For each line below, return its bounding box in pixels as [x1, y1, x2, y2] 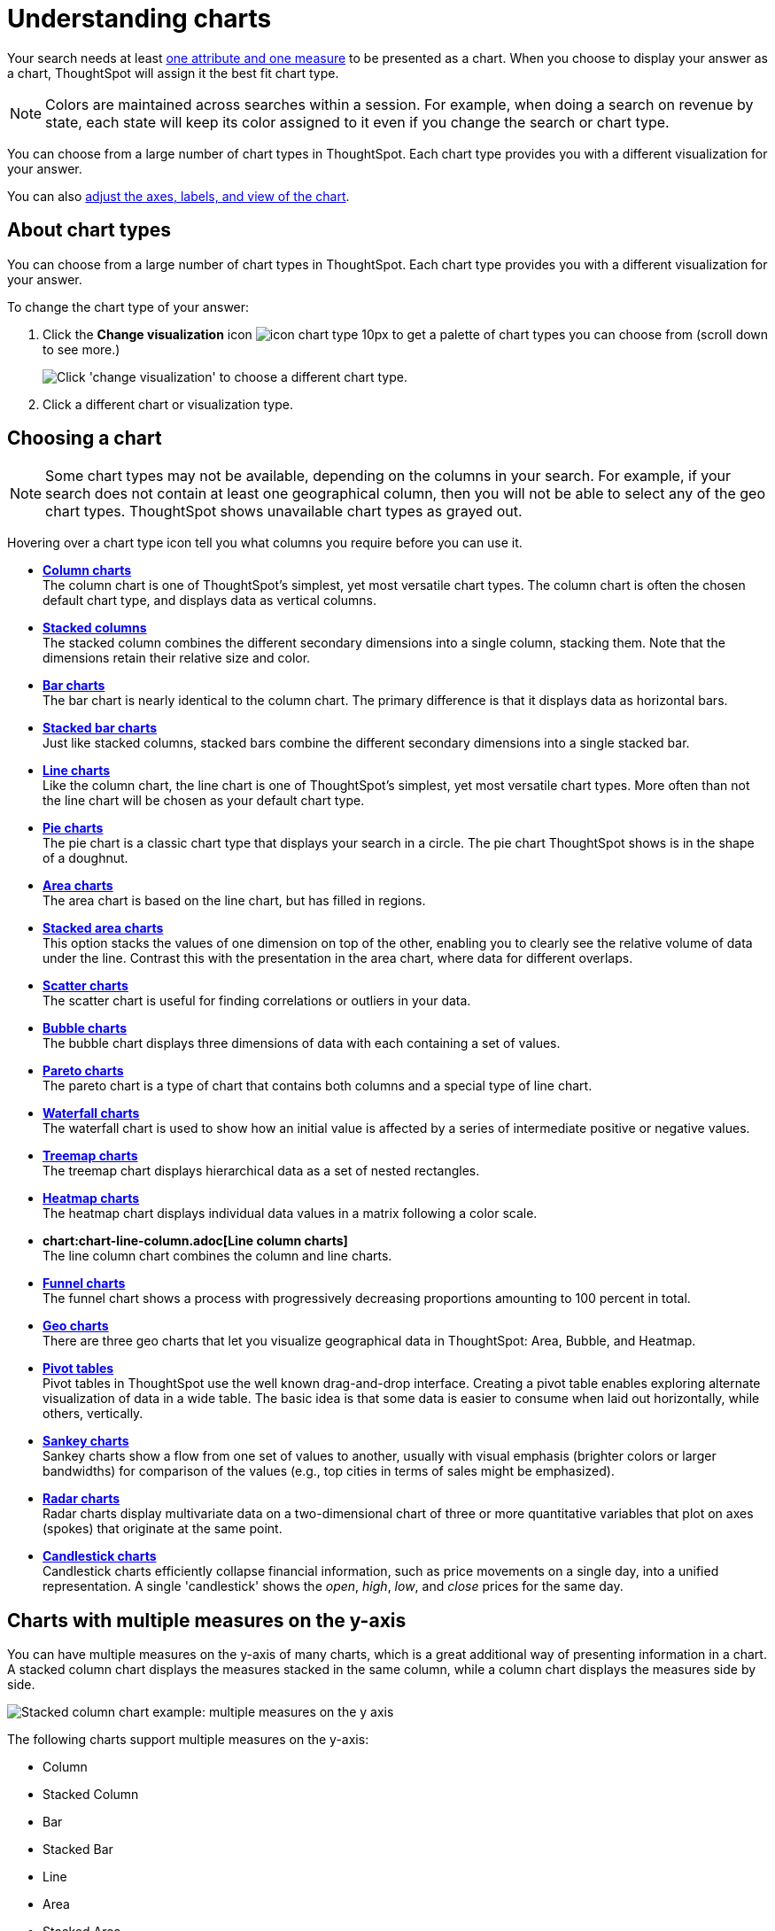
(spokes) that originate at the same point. [43, 1521, 283, 1537]
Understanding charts [7, 4, 272, 34]
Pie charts [43, 820, 104, 836]
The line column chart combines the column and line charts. [43, 1248, 392, 1264]
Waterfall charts [43, 1105, 140, 1121]
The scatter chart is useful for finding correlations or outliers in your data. [43, 993, 471, 1009]
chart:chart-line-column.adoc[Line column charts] [43, 1233, 348, 1249]
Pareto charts [43, 1063, 124, 1079]
